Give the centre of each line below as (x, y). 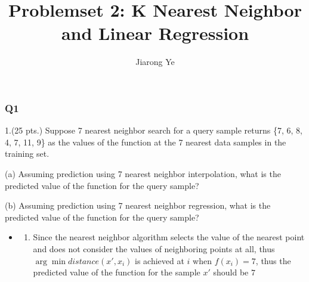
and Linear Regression (155, 33)
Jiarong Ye (155, 62)
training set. (27, 154)
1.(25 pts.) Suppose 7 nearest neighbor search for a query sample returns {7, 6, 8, (154, 130)
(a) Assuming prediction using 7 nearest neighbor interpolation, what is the (143, 173)
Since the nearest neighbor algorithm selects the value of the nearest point (169, 237)
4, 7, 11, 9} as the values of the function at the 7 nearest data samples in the (146, 142)
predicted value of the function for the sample (117, 272)
